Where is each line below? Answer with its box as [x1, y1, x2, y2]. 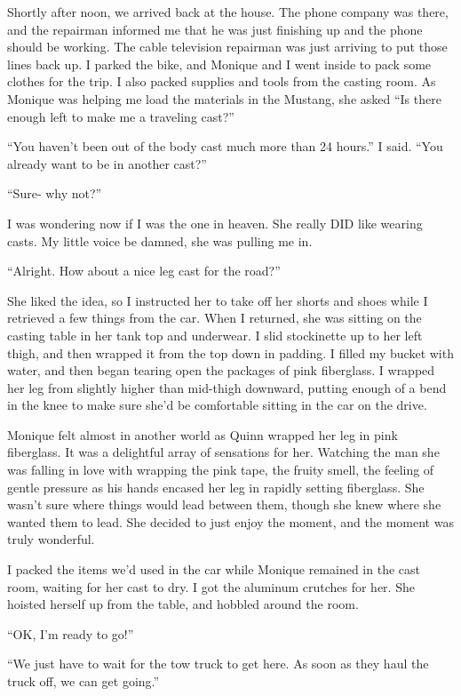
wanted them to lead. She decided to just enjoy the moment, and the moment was [7, 512, 454, 531]
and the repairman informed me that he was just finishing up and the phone [7, 20, 423, 38]
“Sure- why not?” [7, 184, 102, 203]
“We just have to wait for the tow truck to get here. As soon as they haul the [7, 654, 429, 673]
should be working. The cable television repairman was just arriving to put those [7, 37, 448, 56]
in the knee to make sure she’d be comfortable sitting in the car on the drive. [7, 396, 427, 414]
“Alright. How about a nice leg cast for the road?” [7, 261, 281, 280]
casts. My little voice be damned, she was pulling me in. [7, 231, 313, 250]
